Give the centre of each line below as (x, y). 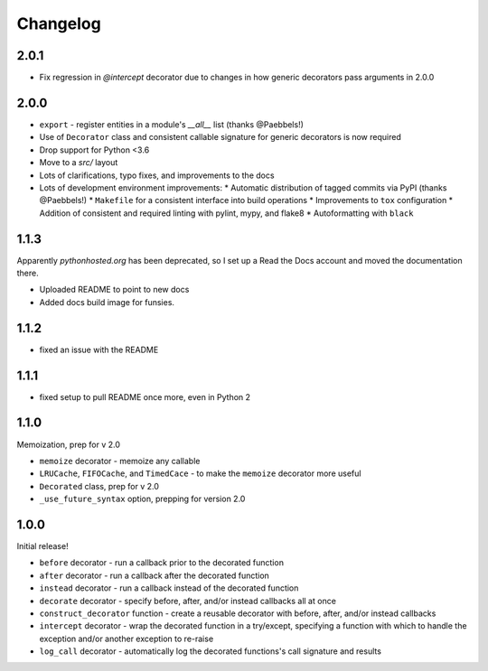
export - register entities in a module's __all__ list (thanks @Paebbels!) (172, 124)
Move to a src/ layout (79, 163)
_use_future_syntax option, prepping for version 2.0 (142, 499)
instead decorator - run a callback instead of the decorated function (169, 588)
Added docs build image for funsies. (107, 302)
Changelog (59, 23)
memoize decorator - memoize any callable (120, 461)
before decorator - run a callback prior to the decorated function (162, 563)
